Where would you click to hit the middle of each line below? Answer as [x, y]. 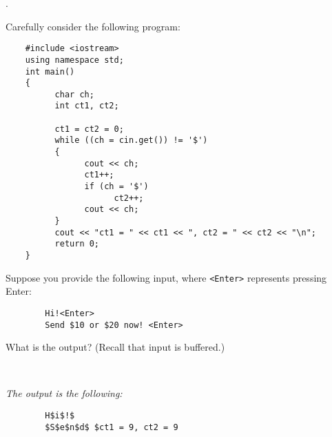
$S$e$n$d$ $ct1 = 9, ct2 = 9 [112, 427]
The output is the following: [64, 393]
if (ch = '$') [116, 187]
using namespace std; [74, 60]
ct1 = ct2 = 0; [89, 129]
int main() [50, 71]
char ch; [74, 94]
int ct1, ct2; [87, 106]
